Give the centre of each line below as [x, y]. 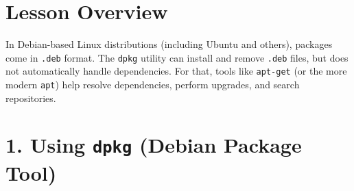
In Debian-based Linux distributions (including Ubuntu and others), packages [169, 44]
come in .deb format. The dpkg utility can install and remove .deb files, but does [177, 57]
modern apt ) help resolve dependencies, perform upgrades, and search [153, 85]
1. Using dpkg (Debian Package [154, 145]
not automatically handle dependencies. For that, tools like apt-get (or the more [176, 71]
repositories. [31, 98]
